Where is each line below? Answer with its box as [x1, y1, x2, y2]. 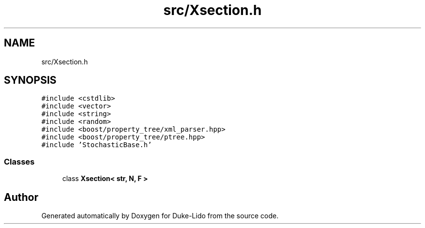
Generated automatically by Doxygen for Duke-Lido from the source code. [41, 212, 278, 220]
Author [4, 191, 38, 203]
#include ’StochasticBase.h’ [41, 141, 152, 149]
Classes [4, 156, 35, 167]
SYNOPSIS [4, 74, 57, 87]
